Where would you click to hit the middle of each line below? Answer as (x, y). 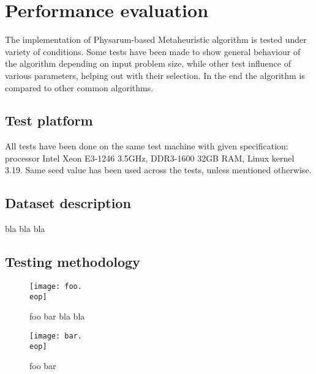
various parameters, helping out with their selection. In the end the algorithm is (155, 75)
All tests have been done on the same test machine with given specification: (147, 146)
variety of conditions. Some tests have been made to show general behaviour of (153, 51)
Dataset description (68, 203)
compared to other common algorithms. (79, 87)
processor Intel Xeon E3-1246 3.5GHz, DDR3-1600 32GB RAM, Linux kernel (150, 158)
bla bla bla (25, 229)
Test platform (49, 120)
